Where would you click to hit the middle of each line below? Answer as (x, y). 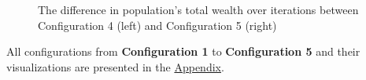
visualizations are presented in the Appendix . (115, 66)
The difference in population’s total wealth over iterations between (198, 9)
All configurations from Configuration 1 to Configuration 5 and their (183, 51)
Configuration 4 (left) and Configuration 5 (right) (157, 25)
